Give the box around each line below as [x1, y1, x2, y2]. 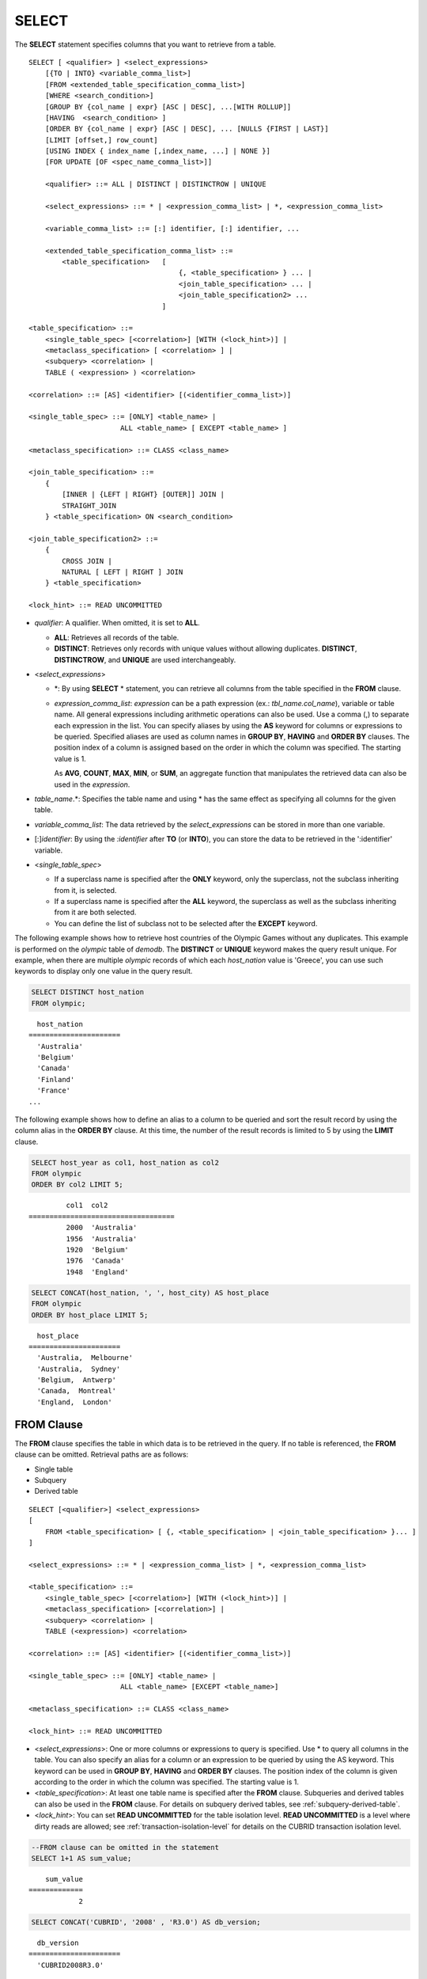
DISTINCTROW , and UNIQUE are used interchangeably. [54, 655, 236, 664]
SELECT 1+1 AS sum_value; [31, 1854, 132, 1863]
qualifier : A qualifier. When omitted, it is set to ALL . [34, 618, 201, 628]
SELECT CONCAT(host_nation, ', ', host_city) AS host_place [31, 1288, 270, 1297]
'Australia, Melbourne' [36, 1354, 134, 1362]
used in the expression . [54, 780, 130, 789]
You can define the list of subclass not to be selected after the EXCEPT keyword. [54, 918, 318, 928]
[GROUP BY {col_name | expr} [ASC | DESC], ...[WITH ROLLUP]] [44, 102, 292, 111]
